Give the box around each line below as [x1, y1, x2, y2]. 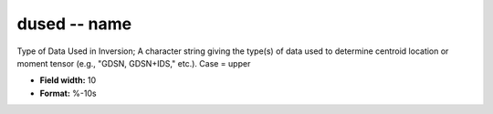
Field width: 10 [39, 75, 97, 86]
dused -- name [16, 14, 132, 34]
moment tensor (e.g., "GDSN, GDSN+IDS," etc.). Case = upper [16, 57, 251, 68]
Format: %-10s [39, 88, 97, 98]
